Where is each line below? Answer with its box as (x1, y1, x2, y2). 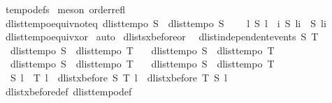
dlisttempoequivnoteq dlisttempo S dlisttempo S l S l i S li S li (5, 15, 326, 30)
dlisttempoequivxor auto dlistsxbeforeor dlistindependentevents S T (5, 29, 319, 44)
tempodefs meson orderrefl (5, 2, 125, 16)
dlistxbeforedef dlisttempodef (5, 84, 132, 98)
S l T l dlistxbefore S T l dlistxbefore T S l (10, 70, 227, 84)
